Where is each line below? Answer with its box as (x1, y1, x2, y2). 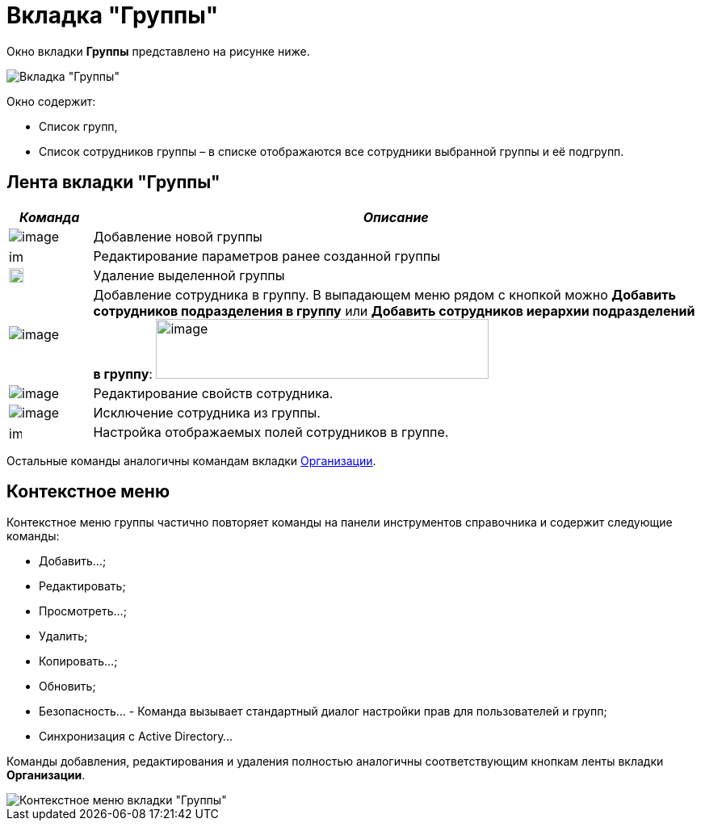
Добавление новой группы (93, 228, 262, 245)
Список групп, (39, 119, 118, 133)
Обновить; (39, 679, 96, 694)
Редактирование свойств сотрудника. (93, 384, 334, 401)
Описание (363, 208, 429, 225)
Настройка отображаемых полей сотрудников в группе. (93, 423, 449, 440)
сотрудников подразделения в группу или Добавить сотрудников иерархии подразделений (93, 302, 695, 319)
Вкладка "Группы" (6, 2, 219, 29)
